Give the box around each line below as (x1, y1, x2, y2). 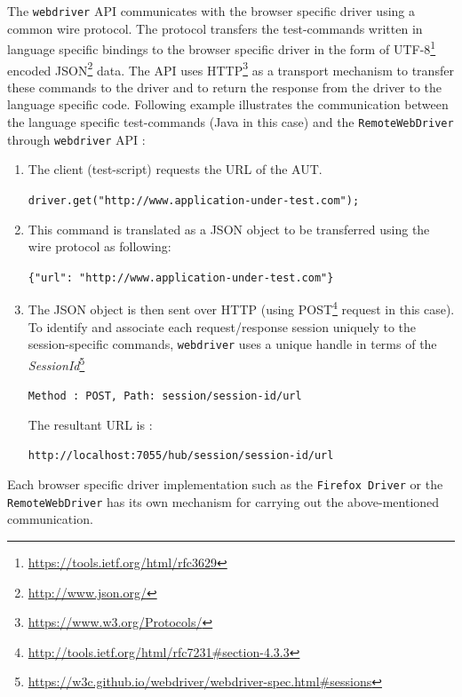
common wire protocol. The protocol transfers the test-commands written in (7, 19, 423, 37)
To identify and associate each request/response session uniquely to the (28, 317, 417, 336)
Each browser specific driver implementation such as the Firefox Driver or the (7, 475, 443, 493)
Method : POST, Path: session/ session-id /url (28, 390, 302, 403)
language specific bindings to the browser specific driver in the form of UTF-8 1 (7, 37, 436, 58)
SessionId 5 (28, 352, 85, 374)
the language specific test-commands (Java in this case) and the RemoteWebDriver (7, 112, 454, 131)
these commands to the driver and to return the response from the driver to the (7, 77, 442, 96)
